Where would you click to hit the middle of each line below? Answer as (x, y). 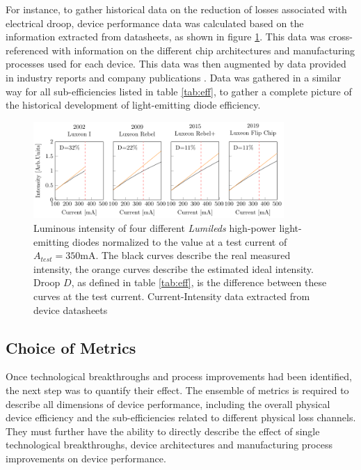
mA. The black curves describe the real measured (185, 255)
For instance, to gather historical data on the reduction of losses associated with (176, 9)
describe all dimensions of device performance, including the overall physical (168, 404)
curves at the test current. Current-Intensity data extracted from (172, 296)
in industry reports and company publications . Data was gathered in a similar (174, 77)
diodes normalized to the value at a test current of (179, 241)
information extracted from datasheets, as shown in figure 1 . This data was (166, 37)
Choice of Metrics (71, 347)
